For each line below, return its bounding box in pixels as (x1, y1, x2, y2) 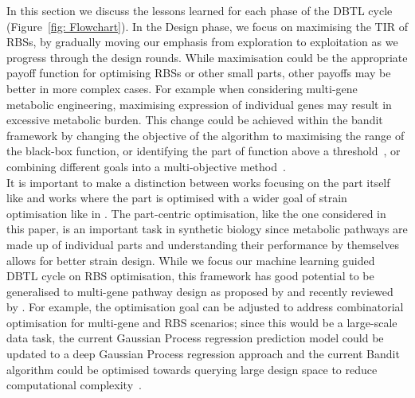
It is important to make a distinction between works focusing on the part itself (6, 174, 390, 190)
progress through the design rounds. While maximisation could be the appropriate (6, 49, 408, 65)
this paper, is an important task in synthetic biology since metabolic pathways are (6, 220, 408, 237)
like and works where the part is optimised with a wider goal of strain (6, 189, 347, 206)
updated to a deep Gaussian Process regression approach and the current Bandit (6, 345, 400, 362)
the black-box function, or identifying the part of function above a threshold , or (6, 142, 401, 159)
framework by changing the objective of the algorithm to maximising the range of (6, 127, 405, 143)
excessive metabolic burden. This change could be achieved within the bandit (6, 111, 383, 128)
